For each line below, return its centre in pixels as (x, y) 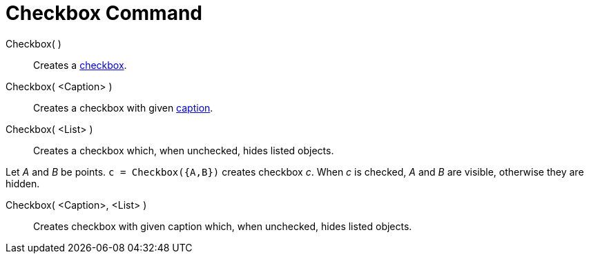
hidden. (23, 183)
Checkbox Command (104, 13)
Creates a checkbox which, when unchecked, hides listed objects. (184, 150)
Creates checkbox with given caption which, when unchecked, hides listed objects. (223, 226)
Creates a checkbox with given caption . (123, 107)
